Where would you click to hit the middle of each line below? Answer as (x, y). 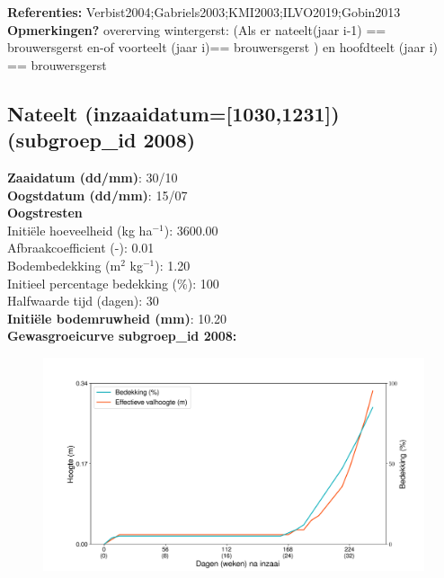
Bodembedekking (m (64, 265)
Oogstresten (45, 213)
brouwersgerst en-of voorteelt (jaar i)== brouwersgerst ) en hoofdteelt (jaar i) (222, 47)
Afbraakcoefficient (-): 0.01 (81, 248)
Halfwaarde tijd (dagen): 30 (83, 301)
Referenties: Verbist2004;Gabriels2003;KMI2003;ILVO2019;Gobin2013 (204, 12)
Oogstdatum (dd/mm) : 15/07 (98, 195)
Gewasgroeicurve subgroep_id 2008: (122, 336)
